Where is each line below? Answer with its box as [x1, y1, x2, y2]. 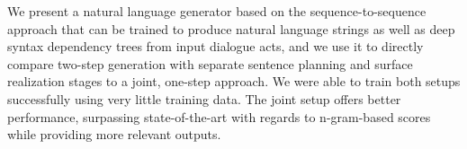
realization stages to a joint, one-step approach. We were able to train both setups [7, 72, 461, 91]
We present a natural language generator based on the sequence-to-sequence [7, 2, 427, 20]
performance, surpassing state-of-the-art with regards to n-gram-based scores [7, 107, 431, 126]
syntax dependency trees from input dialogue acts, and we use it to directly [7, 37, 424, 56]
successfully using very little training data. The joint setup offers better [7, 89, 401, 108]
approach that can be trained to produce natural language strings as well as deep [7, 19, 455, 38]
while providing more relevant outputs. [7, 125, 221, 144]
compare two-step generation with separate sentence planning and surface [7, 54, 413, 73]
